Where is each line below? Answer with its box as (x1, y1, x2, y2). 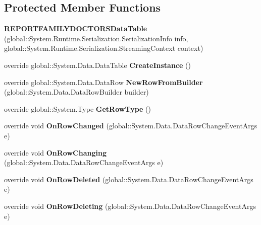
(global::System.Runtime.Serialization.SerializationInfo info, (4, 33, 188, 43)
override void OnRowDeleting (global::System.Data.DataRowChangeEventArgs (4, 200, 256, 211)
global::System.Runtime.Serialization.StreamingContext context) (4, 43, 203, 53)
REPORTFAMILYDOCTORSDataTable (4, 23, 147, 34)
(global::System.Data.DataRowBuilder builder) (4, 87, 149, 97)
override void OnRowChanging (4, 147, 107, 158)
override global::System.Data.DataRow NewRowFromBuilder (4, 77, 203, 87)
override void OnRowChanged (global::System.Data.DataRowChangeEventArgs (4, 120, 257, 131)
